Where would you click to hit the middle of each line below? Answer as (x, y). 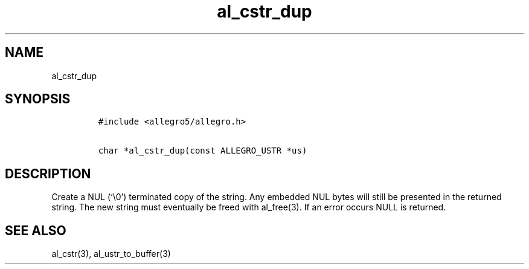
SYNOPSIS (38, 99)
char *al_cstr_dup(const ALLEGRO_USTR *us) (203, 151)
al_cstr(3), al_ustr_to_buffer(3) (111, 254)
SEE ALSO (36, 230)
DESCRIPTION (48, 173)
